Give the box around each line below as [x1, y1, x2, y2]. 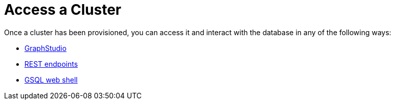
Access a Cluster [4, 1, 122, 18]
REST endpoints [24, 59, 78, 68]
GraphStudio [24, 43, 67, 53]
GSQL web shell [24, 75, 78, 84]
